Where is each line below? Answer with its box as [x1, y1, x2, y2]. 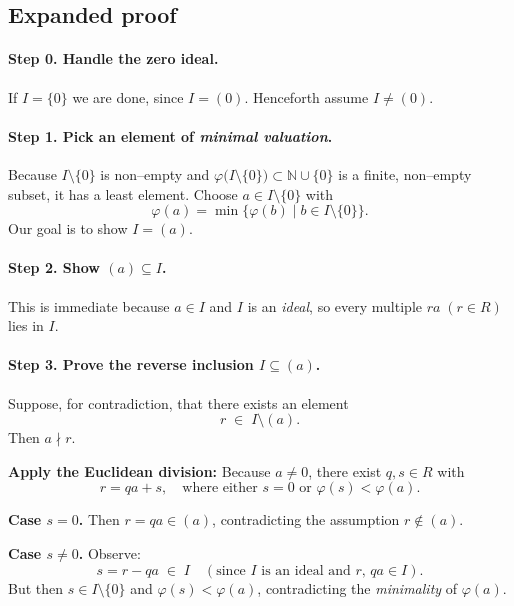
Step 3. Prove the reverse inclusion [8, 354, 254, 375]
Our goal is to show [8, 218, 128, 239]
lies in [8, 315, 44, 336]
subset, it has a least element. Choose [8, 183, 238, 204]
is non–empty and [100, 163, 210, 184]
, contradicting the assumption [212, 509, 400, 530]
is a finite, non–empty [338, 163, 472, 184]
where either [182, 481, 258, 496]
